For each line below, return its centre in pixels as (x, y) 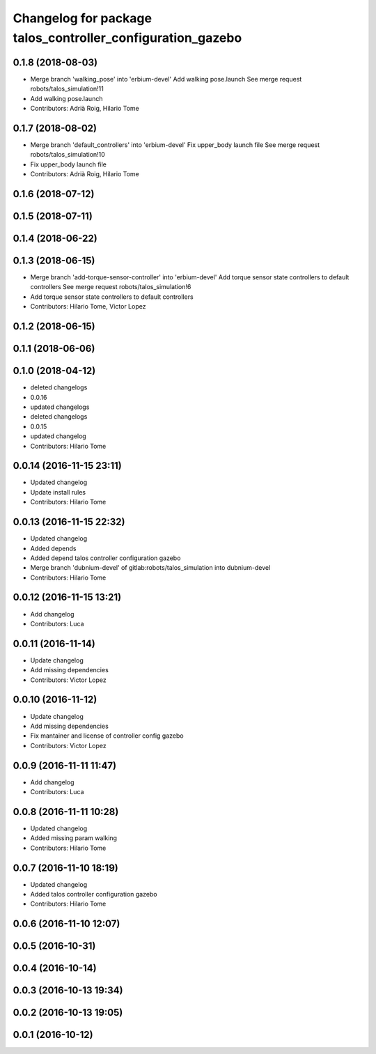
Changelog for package (83, 18)
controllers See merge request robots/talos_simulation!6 (111, 287)
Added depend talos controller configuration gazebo (105, 558)
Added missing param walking (74, 838)
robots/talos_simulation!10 (68, 155)
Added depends (53, 548)
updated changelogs (60, 407)
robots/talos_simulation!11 (67, 89)
